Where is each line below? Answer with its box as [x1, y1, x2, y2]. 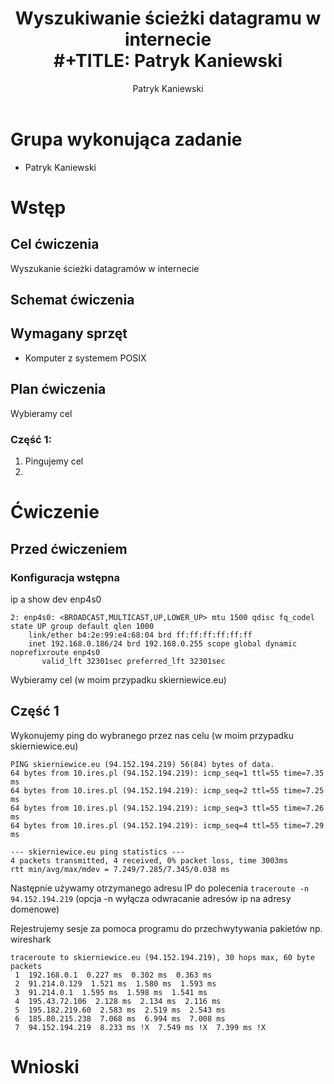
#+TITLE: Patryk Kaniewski [53, 50, 283, 72]
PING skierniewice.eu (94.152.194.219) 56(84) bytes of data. [10, 759, 275, 769]
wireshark [10, 933, 52, 945]
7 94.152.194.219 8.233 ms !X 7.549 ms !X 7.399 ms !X [14, 1022, 267, 1032]
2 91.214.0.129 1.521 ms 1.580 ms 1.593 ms [14, 978, 217, 989]
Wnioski [10, 1055, 80, 1078]
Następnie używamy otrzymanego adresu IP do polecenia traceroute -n [10, 882, 310, 894]
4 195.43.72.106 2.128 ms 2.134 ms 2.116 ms [14, 996, 222, 1006]
